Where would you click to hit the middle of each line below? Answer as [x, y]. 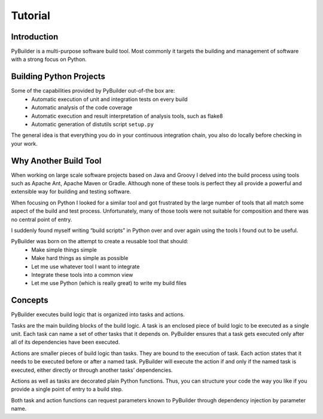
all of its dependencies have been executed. [65, 342]
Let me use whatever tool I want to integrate [86, 267]
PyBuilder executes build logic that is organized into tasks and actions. [98, 314]
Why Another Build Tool [56, 160]
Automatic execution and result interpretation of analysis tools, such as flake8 [127, 116]
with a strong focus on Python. [49, 59]
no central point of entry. [42, 219]
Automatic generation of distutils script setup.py [92, 124]
